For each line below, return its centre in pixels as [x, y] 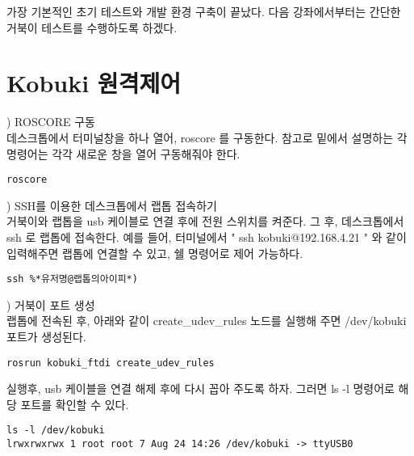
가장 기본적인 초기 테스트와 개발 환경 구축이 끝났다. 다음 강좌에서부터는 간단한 [204, 11]
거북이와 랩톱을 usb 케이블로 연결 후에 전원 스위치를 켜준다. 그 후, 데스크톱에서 [205, 221]
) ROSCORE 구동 [51, 122]
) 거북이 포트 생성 [51, 304]
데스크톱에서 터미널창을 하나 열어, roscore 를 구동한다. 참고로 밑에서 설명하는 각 [207, 137]
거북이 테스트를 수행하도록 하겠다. [92, 27]
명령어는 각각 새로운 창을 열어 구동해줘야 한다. [123, 153]
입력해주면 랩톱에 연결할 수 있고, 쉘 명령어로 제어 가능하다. [155, 253]
